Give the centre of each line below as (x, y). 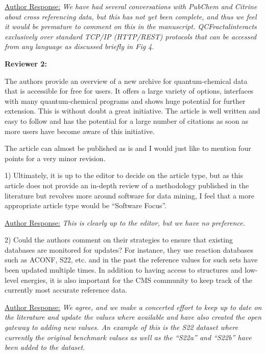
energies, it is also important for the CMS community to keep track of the (136, 280)
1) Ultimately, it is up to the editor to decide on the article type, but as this (124, 175)
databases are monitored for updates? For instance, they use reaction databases (129, 249)
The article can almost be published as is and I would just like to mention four (128, 148)
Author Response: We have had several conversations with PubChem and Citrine (131, 6)
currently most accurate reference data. (66, 290)
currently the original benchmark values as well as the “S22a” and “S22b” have (128, 337)
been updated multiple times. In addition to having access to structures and (124, 270)
